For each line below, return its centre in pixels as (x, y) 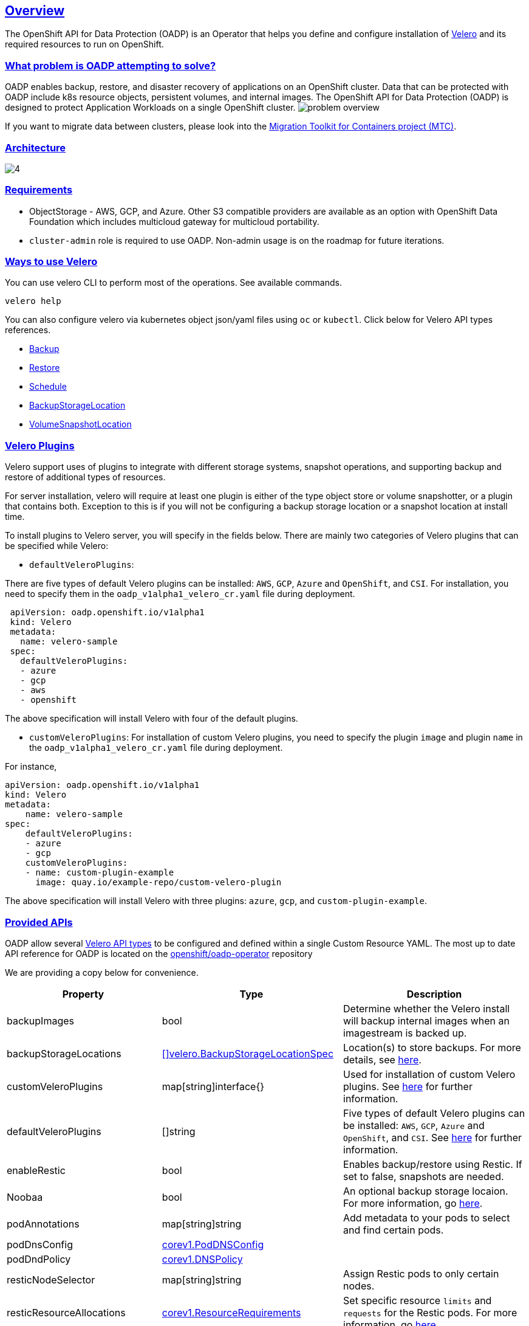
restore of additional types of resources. (85, 477)
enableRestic (36, 1170)
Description (434, 994)
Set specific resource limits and (418, 1300)
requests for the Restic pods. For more (430, 1312)
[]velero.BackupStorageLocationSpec (248, 1053)
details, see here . (382, 1059)
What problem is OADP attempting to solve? (111, 65)
